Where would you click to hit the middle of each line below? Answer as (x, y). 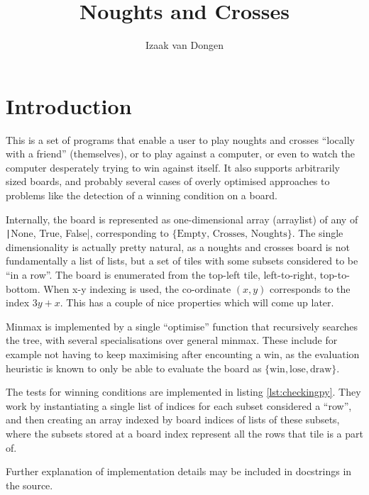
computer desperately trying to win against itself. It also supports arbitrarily (173, 167)
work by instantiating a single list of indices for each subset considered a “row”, (179, 405)
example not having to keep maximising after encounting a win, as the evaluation (183, 354)
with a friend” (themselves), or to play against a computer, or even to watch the (180, 154)
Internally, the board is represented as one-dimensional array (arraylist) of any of (182, 219)
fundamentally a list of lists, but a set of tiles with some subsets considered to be (182, 261)
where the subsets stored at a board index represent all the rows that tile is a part (184, 433)
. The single (318, 233)
